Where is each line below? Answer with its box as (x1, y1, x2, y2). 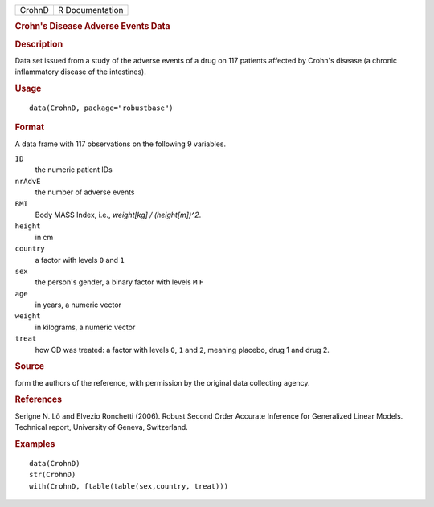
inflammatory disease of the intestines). (14, 67, 146, 76)
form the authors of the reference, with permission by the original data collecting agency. (14, 378, 310, 387)
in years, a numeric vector (35, 300, 122, 309)
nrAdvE (14, 177, 41, 186)
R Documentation (57, 5, 124, 15)
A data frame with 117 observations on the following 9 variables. (14, 139, 227, 149)
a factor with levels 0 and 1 (35, 255, 125, 264)
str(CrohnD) (29, 470, 76, 480)
